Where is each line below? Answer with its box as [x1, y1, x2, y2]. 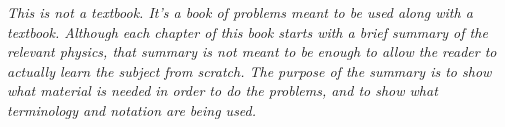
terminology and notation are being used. [7, 99, 257, 120]
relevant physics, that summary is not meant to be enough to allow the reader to [7, 41, 497, 62]
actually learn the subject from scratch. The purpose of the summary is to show [7, 60, 492, 81]
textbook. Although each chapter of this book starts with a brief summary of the [7, 21, 488, 42]
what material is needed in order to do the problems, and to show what [7, 80, 438, 101]
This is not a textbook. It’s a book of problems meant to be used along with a [7, 2, 473, 22]
